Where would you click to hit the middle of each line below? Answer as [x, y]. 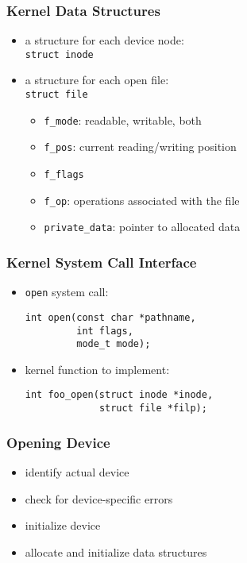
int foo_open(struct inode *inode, [119, 395]
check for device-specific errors [99, 498]
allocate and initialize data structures [116, 551]
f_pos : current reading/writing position [140, 147]
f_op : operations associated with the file [142, 200]
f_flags [64, 175]
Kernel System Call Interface [102, 262]
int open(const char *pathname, [110, 317]
